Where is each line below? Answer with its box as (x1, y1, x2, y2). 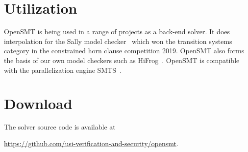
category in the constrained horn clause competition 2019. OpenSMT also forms (4, 45, 245, 56)
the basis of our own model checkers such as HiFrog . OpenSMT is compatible (4, 55, 240, 65)
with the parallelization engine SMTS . (4, 65, 122, 75)
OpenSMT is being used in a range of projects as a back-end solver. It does (4, 26, 230, 37)
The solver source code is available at (4, 122, 116, 132)
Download (4, 93, 73, 113)
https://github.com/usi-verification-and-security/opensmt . (4, 138, 178, 148)
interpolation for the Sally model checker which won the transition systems (4, 36, 232, 46)
